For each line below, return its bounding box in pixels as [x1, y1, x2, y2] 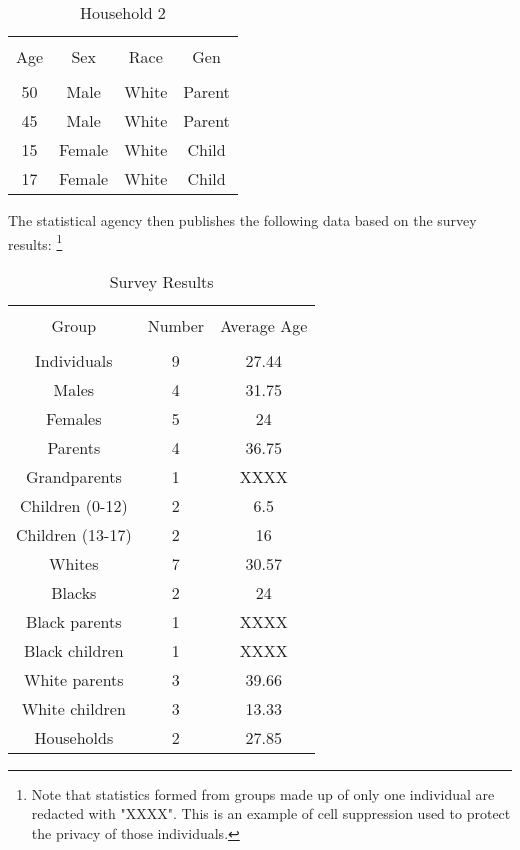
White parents [23, 667, 124, 691]
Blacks [51, 580, 97, 604]
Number [147, 313, 205, 337]
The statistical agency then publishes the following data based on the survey [8, 210, 477, 230]
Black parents [26, 609, 122, 633]
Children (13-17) [16, 522, 132, 546]
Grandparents [25, 464, 122, 488]
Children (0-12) [20, 493, 128, 517]
